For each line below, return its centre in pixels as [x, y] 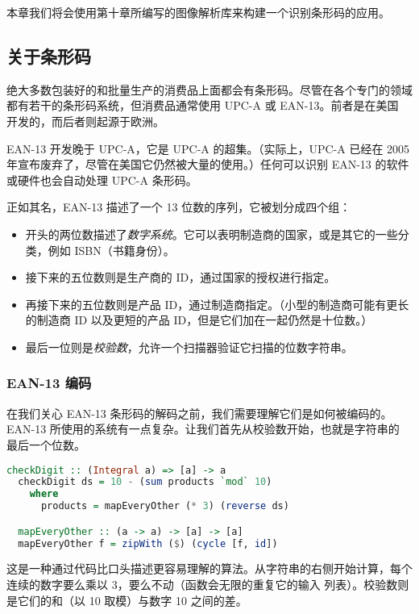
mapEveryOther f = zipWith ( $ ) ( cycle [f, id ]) [148, 543]
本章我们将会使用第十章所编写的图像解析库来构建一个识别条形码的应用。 [198, 12]
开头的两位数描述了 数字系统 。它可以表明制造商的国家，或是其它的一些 [212, 234]
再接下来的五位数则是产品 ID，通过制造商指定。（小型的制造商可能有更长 [217, 304]
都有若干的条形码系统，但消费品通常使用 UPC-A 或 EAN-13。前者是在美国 [203, 105]
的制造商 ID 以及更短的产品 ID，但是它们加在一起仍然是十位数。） [199, 320]
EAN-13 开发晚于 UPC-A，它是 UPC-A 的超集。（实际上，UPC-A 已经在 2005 [208, 148]
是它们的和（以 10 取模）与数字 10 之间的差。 [127, 600]
